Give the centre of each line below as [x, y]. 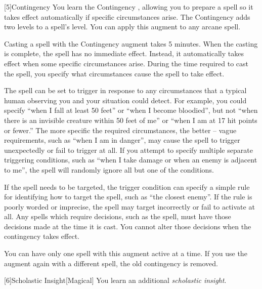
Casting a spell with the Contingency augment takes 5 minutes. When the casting [131, 43]
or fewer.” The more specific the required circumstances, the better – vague [120, 130]
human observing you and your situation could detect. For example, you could [125, 100]
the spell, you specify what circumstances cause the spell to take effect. [114, 73]
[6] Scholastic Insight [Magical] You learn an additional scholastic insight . [115, 280]
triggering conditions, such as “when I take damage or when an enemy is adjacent [131, 160]
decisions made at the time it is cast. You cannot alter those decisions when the [128, 226]
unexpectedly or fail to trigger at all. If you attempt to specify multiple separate [128, 150]
